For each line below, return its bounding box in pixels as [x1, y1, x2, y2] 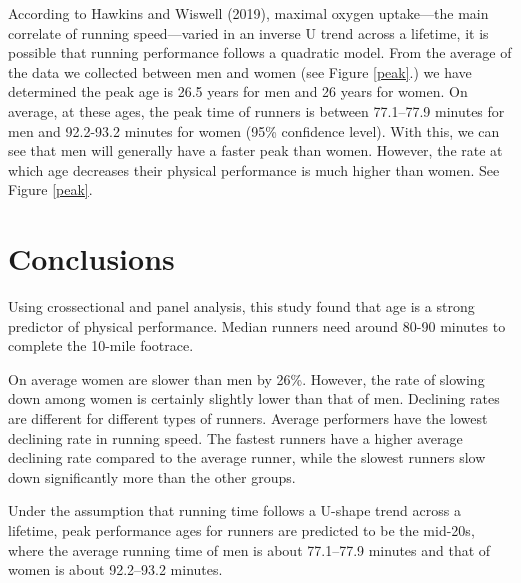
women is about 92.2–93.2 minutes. [8, 559, 223, 580]
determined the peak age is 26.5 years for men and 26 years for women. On [8, 81, 468, 102]
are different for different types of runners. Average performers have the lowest [8, 408, 488, 429]
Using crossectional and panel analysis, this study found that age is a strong [8, 296, 475, 317]
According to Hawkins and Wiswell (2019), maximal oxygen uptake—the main [8, 3, 489, 23]
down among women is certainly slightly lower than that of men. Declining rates [8, 388, 500, 409]
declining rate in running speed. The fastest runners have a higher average [8, 427, 463, 448]
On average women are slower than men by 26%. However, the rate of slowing [8, 368, 485, 389]
